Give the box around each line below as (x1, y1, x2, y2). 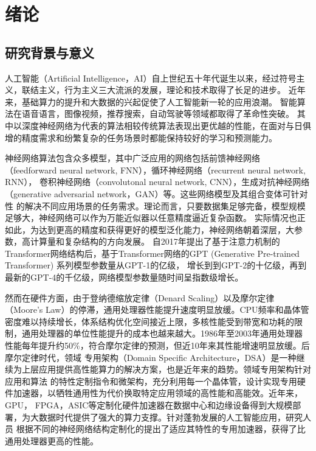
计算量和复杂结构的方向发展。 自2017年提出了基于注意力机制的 (30, 235, 280, 248)
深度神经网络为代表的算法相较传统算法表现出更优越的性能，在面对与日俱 (21, 119, 311, 131)
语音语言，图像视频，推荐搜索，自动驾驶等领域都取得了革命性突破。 (21, 107, 294, 120)
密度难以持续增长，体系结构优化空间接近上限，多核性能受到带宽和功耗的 (5, 315, 294, 327)
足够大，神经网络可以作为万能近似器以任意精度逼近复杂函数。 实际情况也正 (5, 211, 306, 224)
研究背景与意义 (5, 43, 94, 61)
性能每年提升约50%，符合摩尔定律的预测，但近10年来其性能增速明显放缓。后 (5, 339, 310, 352)
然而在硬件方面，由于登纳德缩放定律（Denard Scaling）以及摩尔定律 (5, 291, 275, 304)
